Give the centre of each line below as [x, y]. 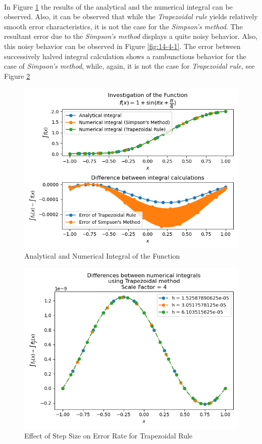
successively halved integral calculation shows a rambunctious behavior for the [125, 56]
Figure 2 [17, 76]
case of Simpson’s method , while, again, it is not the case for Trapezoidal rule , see [129, 66]
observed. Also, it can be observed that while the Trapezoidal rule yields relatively [131, 16]
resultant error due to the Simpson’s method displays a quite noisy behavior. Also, [131, 36]
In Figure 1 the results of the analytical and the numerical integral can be [118, 6]
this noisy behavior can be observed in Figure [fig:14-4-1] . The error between [122, 46]
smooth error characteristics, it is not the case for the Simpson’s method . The [123, 26]
